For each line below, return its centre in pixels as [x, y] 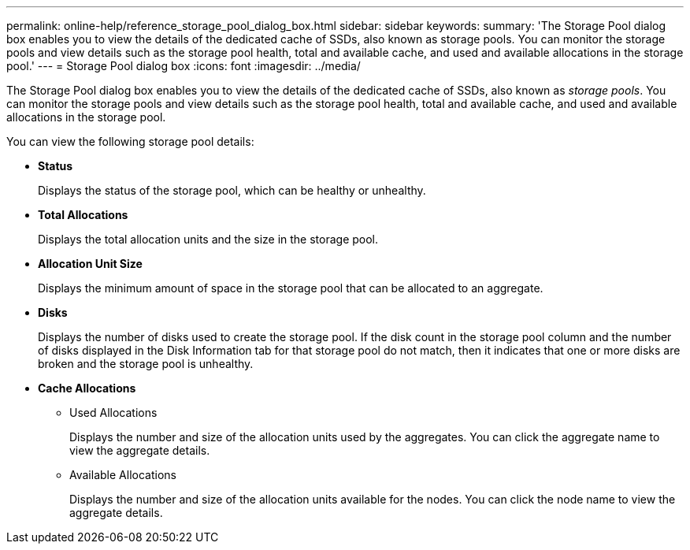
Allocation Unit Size [90, 264]
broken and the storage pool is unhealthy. [146, 364]
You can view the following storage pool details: [130, 141]
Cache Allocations [87, 388]
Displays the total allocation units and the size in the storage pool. [208, 239]
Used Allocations [113, 412]
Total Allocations [83, 215]
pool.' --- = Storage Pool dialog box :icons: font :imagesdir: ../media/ [184, 66]
